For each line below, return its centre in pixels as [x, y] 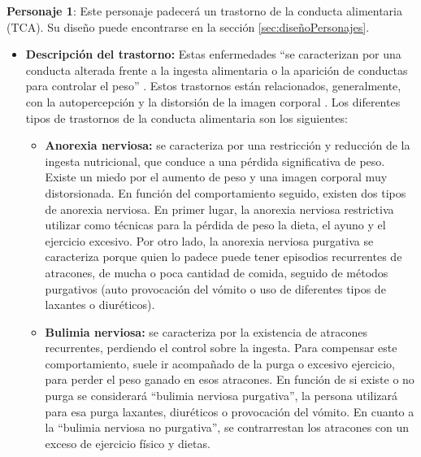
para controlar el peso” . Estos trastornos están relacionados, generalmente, [213, 86]
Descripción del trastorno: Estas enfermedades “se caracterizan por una [213, 54]
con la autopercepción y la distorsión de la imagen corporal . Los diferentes [213, 101]
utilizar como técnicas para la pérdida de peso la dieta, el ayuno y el [215, 225]
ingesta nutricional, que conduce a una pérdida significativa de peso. [215, 161]
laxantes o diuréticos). [100, 305]
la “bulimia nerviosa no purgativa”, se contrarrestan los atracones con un [227, 427]
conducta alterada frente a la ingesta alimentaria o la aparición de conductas [217, 70]
